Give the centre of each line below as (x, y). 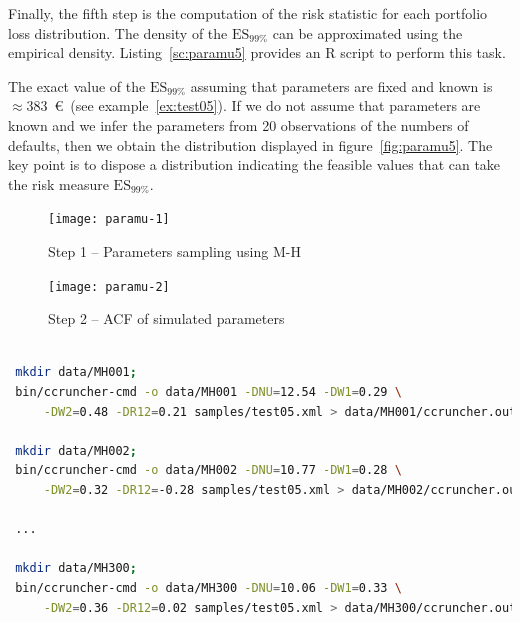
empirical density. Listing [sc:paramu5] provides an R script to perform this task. (257, 52)
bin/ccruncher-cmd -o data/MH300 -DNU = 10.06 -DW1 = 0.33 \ (208, 587)
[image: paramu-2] (109, 286)
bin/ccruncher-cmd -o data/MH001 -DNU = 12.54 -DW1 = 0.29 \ (208, 392)
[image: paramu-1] (109, 219)
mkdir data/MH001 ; (76, 372)
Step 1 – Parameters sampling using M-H (174, 251)
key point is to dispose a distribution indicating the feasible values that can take (254, 164)
